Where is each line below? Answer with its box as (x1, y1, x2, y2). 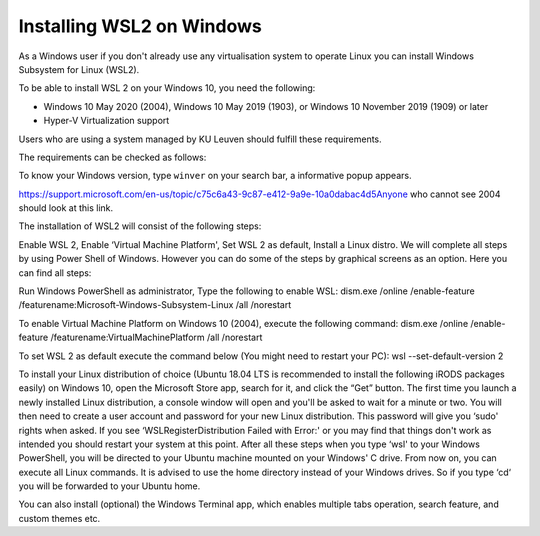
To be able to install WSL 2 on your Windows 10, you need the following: (18, 82, 316, 94)
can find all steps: (18, 266, 92, 279)
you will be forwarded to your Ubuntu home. (18, 480, 201, 492)
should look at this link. (18, 202, 114, 214)
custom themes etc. (18, 512, 101, 524)
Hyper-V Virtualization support (43, 115, 170, 127)
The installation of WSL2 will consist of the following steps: (18, 220, 262, 232)
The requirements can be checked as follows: (18, 151, 207, 163)
